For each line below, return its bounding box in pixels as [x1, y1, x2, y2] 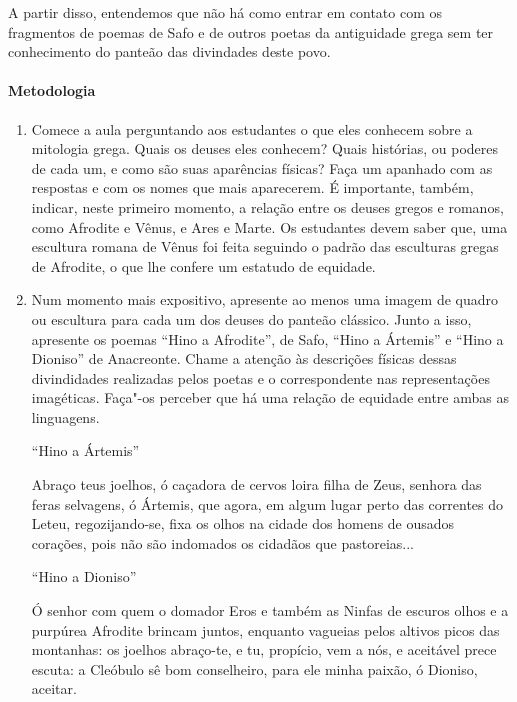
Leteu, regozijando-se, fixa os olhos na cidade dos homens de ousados [31, 513, 455, 534]
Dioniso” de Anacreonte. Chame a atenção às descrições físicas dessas [31, 348, 457, 369]
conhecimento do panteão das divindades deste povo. [8, 41, 331, 62]
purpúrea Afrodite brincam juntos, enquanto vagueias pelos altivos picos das [31, 619, 500, 640]
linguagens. [31, 406, 100, 427]
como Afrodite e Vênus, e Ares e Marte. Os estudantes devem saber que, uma [31, 216, 508, 237]
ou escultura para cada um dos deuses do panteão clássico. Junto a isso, [31, 308, 472, 329]
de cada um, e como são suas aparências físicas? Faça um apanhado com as [31, 157, 493, 178]
